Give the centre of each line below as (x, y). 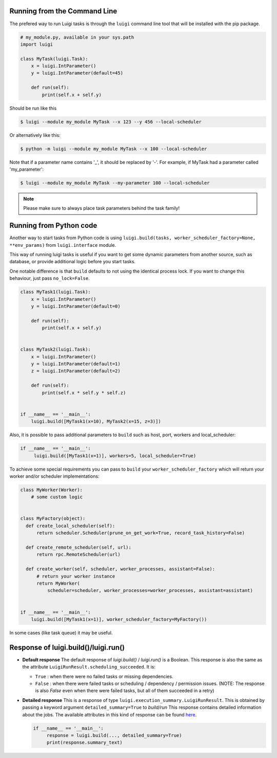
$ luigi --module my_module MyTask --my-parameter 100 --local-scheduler (115, 183)
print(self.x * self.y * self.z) (84, 393)
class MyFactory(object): (53, 519)
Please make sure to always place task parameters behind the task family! (101, 208)
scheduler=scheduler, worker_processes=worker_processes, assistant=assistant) (150, 591)
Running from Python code (53, 225)
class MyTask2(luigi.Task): (55, 349)
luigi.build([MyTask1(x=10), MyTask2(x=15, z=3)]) (96, 421)
